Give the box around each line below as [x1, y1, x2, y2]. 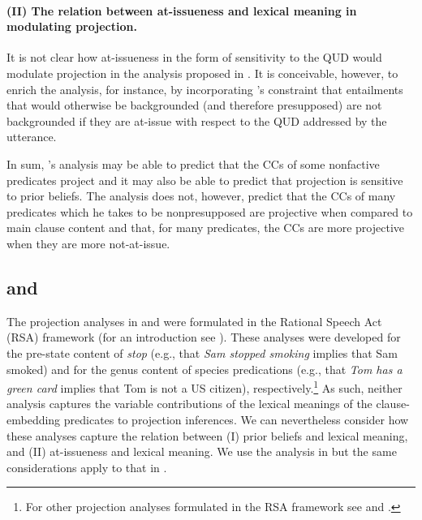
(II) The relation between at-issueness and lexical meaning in [6, 2, 357, 19]
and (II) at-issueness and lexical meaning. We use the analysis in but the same [6, 443, 397, 460]
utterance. [6, 128, 57, 145]
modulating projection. [6, 18, 137, 35]
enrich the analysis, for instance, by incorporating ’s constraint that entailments [6, 80, 403, 97]
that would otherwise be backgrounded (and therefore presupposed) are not [6, 97, 382, 114]
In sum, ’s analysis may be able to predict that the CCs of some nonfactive [6, 155, 380, 172]
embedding [6, 410, 61, 428]
